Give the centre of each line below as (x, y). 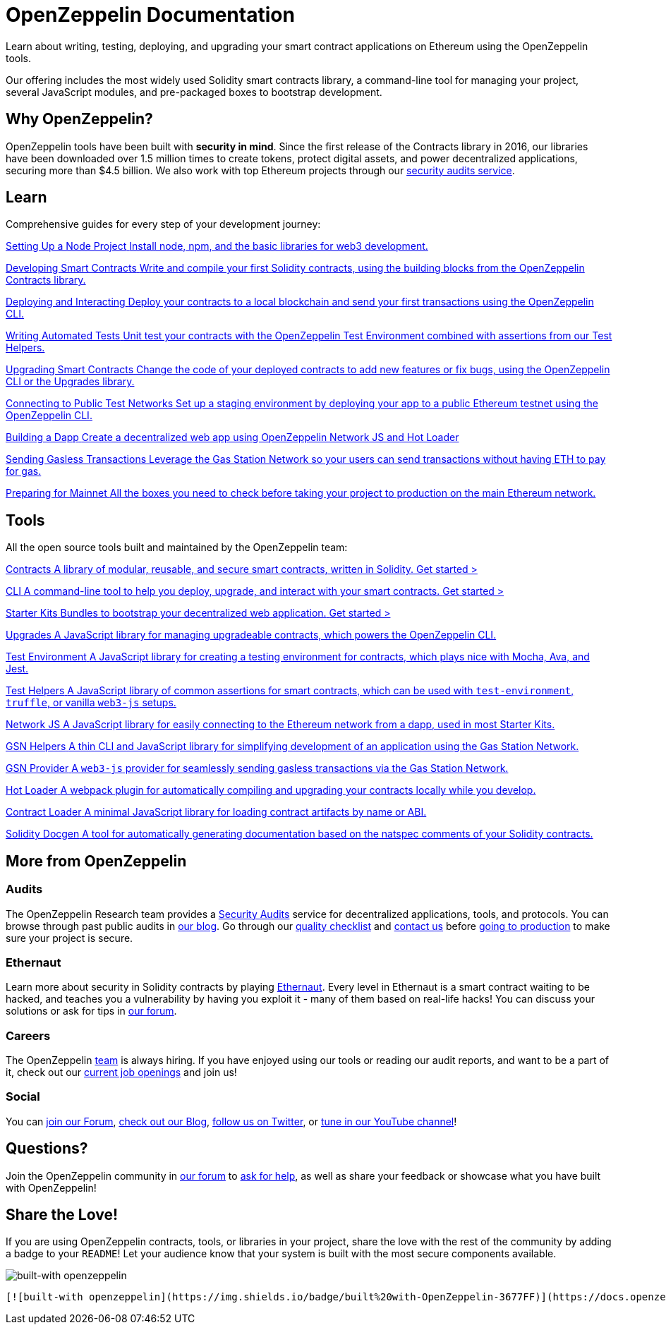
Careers (28, 1035)
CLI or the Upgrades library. (70, 382)
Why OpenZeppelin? (79, 119)
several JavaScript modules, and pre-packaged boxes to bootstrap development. (194, 92)
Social (23, 1097)
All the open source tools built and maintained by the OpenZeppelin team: (177, 548)
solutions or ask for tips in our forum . (91, 1011)
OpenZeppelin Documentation (150, 15)
